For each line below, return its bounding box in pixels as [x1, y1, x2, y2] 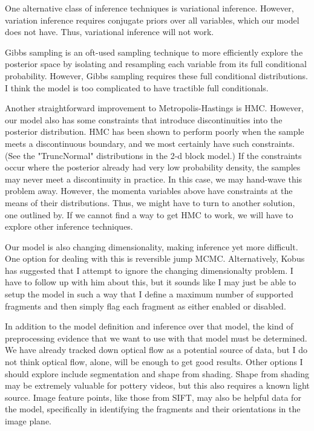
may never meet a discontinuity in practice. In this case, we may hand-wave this [5, 172, 303, 185]
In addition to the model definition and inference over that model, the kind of [5, 320, 293, 332]
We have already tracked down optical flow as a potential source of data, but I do [5, 343, 307, 356]
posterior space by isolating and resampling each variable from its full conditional [5, 57, 307, 70]
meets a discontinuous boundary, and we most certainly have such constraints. [5, 137, 295, 149]
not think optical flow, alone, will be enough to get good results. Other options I [5, 355, 303, 368]
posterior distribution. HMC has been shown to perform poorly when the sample [5, 125, 304, 138]
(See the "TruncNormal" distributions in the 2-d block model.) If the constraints [5, 149, 302, 161]
